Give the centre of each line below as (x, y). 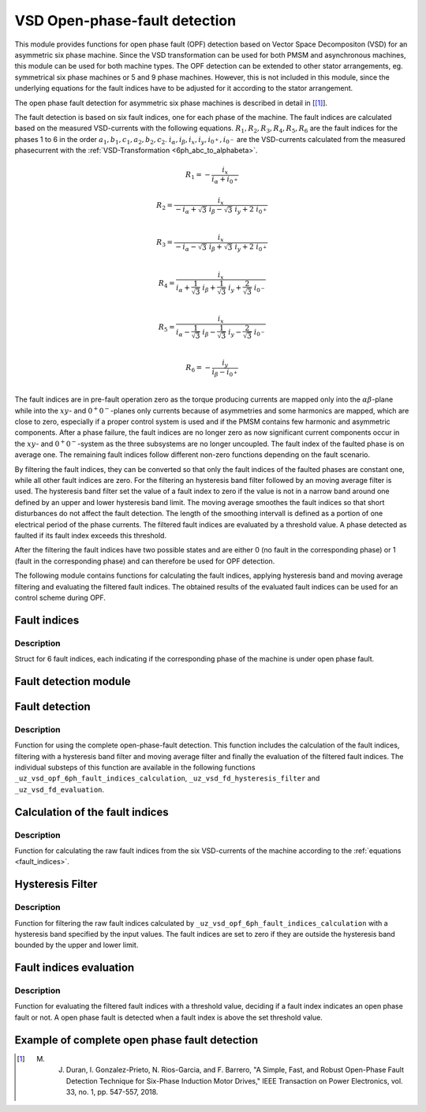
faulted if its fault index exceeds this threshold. (91, 535)
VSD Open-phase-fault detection (125, 21)
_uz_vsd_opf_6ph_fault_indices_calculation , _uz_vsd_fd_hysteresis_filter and (167, 778)
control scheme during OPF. (60, 597)
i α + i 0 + (225, 180)
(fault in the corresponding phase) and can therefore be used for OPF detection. (145, 561)
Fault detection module (73, 681)
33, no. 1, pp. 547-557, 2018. (112, 1091)
